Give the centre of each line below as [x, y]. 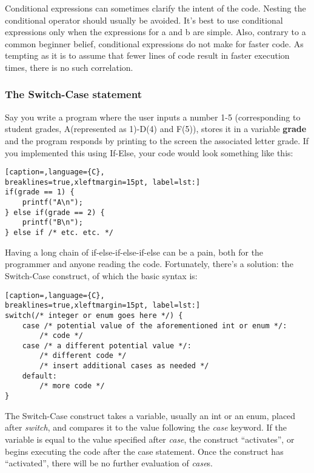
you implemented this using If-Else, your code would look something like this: [149, 152]
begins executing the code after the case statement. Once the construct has [144, 451]
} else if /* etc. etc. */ [59, 233]
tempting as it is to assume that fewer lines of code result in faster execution [147, 55]
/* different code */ [83, 356]
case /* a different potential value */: [107, 346]
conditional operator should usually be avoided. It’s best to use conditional [144, 20]
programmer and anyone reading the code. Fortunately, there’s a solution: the [149, 264]
